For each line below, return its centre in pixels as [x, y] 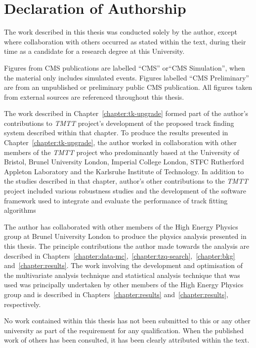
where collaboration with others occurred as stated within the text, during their [125, 41]
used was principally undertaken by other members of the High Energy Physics [124, 285]
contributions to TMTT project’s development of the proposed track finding [119, 123]
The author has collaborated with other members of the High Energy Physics [121, 226]
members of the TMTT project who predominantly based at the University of [122, 152]
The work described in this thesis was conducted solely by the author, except [121, 32]
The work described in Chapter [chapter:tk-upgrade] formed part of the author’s [126, 113]
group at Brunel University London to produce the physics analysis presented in [125, 236]
